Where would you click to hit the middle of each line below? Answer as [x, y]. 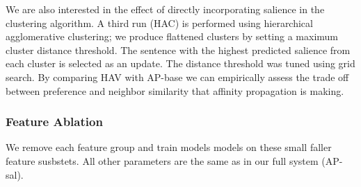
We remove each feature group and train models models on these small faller [169, 147]
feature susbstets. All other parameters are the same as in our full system [162, 160]
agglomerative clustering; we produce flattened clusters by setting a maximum [172, 36]
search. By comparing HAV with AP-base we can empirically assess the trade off [177, 77]
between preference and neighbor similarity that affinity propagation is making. [175, 90]
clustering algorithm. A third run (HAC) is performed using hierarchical [159, 23]
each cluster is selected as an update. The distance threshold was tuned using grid [180, 63]
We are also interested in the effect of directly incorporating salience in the [165, 9]
